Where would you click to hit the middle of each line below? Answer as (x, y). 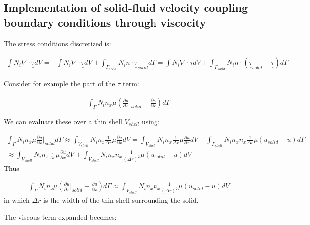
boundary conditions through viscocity (105, 22)
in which (17, 200)
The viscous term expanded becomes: (60, 216)
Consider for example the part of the (60, 83)
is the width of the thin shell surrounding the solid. (121, 200)
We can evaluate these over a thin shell (63, 121)
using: (150, 121)
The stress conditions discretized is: (58, 43)
